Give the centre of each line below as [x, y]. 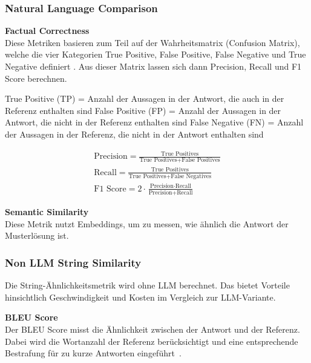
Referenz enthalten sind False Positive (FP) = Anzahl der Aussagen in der [143, 110]
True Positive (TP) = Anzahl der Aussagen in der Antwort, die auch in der [145, 98]
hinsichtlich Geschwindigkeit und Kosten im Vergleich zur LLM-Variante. [140, 297]
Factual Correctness [47, 31]
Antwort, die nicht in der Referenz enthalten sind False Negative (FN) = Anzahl [154, 122]
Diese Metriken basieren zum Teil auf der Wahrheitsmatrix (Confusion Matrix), [152, 42]
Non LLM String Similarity [73, 262]
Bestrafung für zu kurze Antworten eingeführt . [93, 353]
